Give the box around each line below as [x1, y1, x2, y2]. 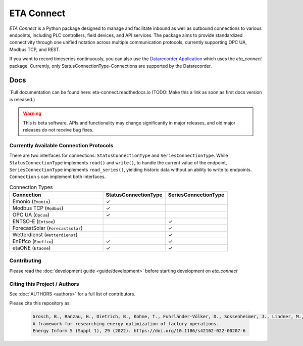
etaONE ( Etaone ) [12, 244, 51, 251]
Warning [23, 110, 41, 116]
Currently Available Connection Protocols [9, 142, 114, 149]
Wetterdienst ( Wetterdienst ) [12, 231, 78, 238]
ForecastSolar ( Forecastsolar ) [12, 225, 83, 232]
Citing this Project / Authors [9, 280, 79, 287]
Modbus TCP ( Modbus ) [12, 205, 64, 212]
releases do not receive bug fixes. [23, 126, 94, 133]
